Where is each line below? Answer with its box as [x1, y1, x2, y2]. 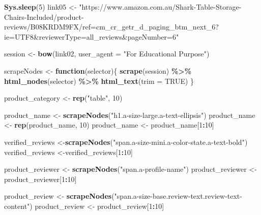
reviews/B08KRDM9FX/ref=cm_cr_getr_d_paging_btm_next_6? [4, 21, 219, 32]
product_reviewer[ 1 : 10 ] [4, 173, 77, 184]
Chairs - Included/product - [4, 11, 84, 22]
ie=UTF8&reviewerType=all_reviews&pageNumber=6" [4, 31, 179, 42]
